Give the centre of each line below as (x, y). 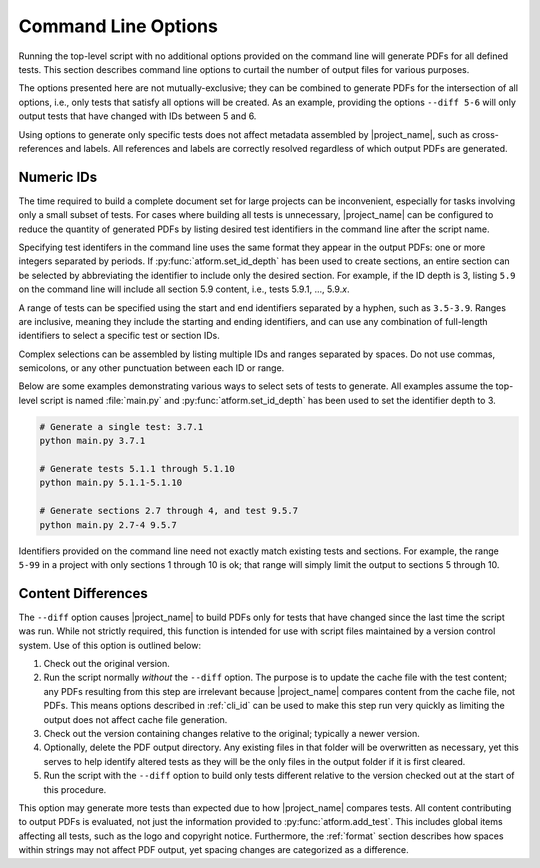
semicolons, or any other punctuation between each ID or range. (151, 368)
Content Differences (83, 593)
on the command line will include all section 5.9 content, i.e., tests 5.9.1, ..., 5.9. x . (184, 289)
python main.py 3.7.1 (92, 441)
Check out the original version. (106, 664)
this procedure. (75, 789)
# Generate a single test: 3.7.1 (121, 426)
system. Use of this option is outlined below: (110, 645)
